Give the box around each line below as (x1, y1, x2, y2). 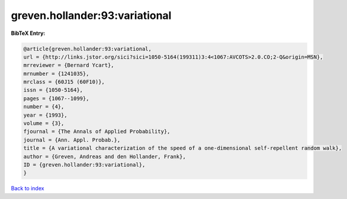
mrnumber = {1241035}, (23, 70, 89, 77)
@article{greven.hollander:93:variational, (23, 45, 152, 52)
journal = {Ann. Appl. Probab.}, (23, 136, 121, 143)
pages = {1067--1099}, (23, 95, 89, 102)
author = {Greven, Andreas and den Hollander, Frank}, (23, 153, 186, 160)
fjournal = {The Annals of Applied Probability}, (23, 128, 171, 135)
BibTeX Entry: (11, 30, 46, 37)
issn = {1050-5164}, (23, 86, 83, 94)
